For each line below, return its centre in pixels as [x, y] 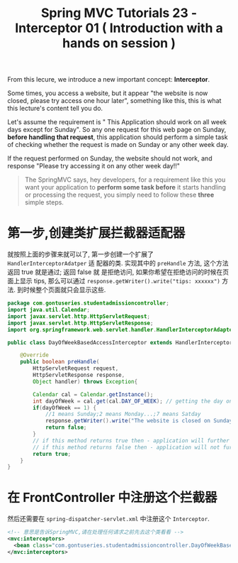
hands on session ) [119, 43]
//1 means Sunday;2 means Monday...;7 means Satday [123, 414]
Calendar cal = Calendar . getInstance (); [93, 394]
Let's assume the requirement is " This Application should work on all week [117, 122]
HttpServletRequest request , [76, 368]
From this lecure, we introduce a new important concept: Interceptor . [109, 80]
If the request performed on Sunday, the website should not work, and [110, 158]
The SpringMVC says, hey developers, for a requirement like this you [125, 180]
